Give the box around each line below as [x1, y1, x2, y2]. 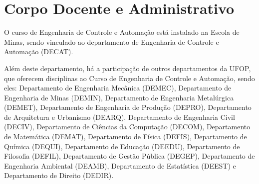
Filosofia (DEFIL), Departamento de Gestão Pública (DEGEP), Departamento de [4, 151, 255, 161]
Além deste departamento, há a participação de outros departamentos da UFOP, [4, 63, 251, 73]
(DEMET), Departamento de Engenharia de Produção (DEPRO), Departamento [4, 102, 252, 112]
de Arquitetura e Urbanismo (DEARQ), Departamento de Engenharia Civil [4, 111, 235, 122]
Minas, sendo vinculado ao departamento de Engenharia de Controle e [4, 36, 219, 47]
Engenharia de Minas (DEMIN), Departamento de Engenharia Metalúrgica [4, 92, 234, 102]
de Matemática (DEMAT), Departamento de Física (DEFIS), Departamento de [4, 131, 247, 142]
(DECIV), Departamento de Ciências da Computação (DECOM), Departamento [4, 121, 251, 132]
